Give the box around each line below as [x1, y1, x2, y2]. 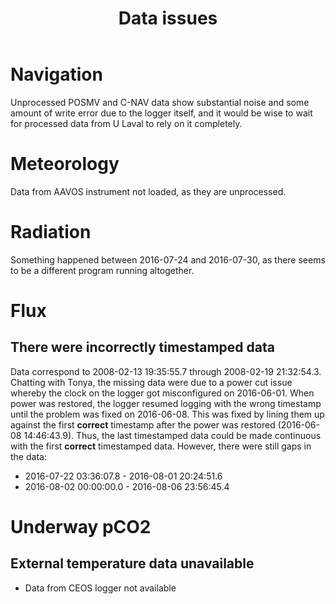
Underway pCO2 [10, 516, 152, 538]
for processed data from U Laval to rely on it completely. [10, 117, 243, 129]
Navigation [10, 63, 103, 86]
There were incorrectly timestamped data [10, 339, 275, 356]
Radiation [10, 221, 92, 244]
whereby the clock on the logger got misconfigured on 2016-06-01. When [10, 387, 315, 399]
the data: [10, 450, 47, 462]
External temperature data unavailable [10, 555, 255, 572]
